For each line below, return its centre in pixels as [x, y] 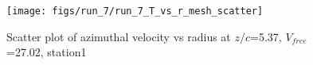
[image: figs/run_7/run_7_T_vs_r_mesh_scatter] [135, 11]
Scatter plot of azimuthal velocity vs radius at [119, 36]
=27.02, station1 [47, 52]
